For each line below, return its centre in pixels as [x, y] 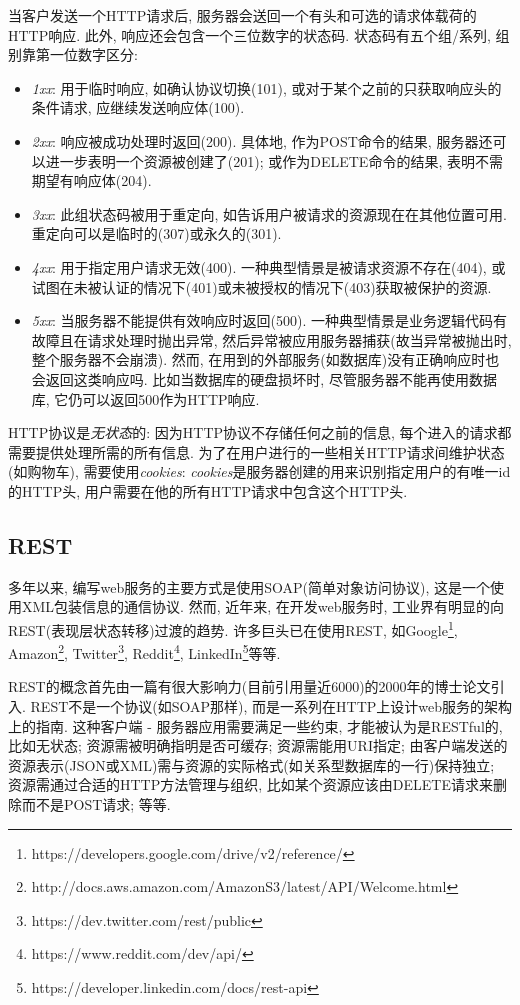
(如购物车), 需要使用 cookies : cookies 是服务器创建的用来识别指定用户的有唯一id [259, 471]
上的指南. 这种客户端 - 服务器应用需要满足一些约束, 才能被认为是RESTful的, [255, 725]
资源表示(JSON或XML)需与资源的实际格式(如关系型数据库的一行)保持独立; [251, 764]
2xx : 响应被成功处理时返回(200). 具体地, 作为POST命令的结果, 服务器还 [262, 140]
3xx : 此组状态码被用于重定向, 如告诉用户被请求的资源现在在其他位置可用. [269, 213]
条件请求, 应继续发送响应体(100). [138, 107]
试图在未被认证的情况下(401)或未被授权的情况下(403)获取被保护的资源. [261, 286]
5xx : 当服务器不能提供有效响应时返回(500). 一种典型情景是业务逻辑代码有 [269, 320]
